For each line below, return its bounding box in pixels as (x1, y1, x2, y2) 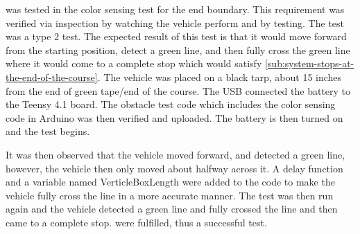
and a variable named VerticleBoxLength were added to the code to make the (6, 174, 335, 189)
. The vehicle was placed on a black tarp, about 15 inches (97, 69, 342, 84)
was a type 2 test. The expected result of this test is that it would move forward (6, 29, 347, 44)
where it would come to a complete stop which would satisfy (6, 56, 262, 71)
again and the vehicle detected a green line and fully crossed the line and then (6, 201, 338, 216)
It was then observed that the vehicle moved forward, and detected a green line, (6, 147, 345, 161)
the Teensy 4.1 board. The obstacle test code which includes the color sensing (6, 97, 336, 111)
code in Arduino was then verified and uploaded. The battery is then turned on (6, 110, 343, 125)
